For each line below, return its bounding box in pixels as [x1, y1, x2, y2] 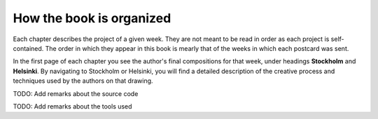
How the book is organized [13, 10, 171, 26]
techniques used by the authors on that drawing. [13, 77, 153, 85]
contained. [13, 44, 44, 52]
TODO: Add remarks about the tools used [13, 102, 132, 111]
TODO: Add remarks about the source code [13, 89, 139, 97]
